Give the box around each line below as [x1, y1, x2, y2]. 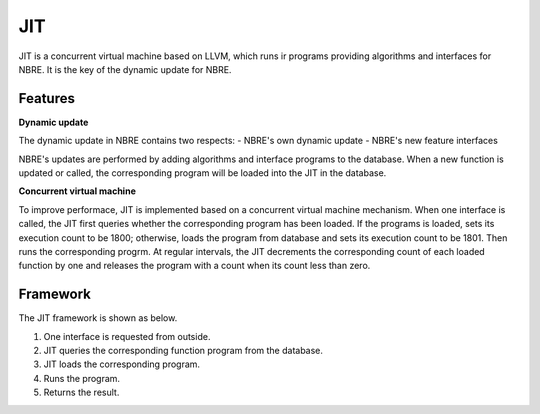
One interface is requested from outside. [43, 330, 211, 342]
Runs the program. [43, 372, 120, 384]
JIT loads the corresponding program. [43, 358, 200, 370]
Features [18, 90, 75, 107]
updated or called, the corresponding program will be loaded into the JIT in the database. [18, 167, 387, 179]
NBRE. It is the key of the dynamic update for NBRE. [18, 63, 232, 75]
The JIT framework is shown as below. [18, 312, 178, 324]
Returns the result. [43, 386, 120, 399]
